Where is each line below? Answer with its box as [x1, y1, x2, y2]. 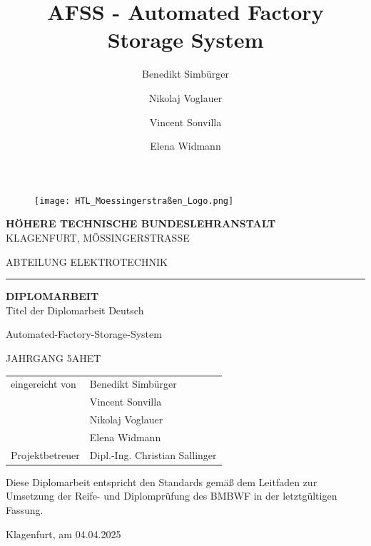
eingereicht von [11, 376, 76, 391]
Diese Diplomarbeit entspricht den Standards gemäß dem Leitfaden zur [6, 474, 317, 489]
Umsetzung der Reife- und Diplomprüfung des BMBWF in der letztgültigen [6, 488, 337, 503]
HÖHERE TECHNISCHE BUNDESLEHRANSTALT [6, 216, 276, 231]
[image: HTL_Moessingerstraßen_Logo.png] [34, 195, 234, 206]
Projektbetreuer [11, 447, 80, 462]
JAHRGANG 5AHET [6, 350, 101, 365]
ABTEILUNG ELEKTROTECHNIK [6, 254, 168, 269]
